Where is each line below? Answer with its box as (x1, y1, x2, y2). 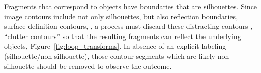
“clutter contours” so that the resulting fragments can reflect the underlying (4, 30, 241, 41)
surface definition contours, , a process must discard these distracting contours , (4, 21, 253, 31)
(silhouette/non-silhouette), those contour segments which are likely (4, 50, 216, 61)
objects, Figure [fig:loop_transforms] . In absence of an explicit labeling (4, 41, 226, 51)
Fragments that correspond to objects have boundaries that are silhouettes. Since (4, 1, 257, 11)
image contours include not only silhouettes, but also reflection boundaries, (4, 11, 238, 21)
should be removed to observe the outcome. (36, 60, 172, 71)
